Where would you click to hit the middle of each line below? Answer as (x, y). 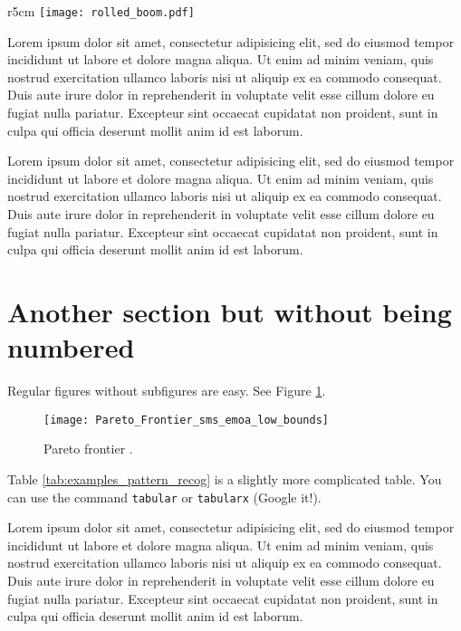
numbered (71, 347)
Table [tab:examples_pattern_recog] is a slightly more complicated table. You (225, 478)
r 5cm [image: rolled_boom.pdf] (101, 11)
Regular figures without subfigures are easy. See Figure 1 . (167, 391)
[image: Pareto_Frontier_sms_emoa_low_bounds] (186, 420)
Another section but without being (230, 311)
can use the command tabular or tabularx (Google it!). (164, 497)
